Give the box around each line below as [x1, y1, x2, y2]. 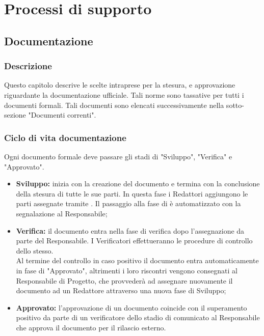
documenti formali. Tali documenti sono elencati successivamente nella [4, 99, 224, 110]
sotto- [226, 99, 244, 110]
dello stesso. [16, 245, 54, 256]
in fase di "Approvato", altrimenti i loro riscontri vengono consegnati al [16, 265, 237, 275]
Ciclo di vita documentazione [4, 131, 126, 144]
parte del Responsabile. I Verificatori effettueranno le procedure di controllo [16, 235, 253, 246]
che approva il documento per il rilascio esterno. [16, 322, 166, 332]
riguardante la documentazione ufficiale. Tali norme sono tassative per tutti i [4, 89, 244, 100]
